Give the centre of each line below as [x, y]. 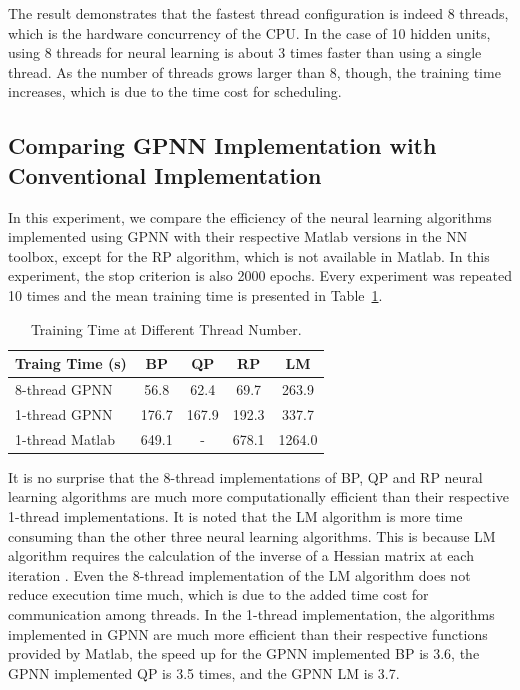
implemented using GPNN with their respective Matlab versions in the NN [238, 236]
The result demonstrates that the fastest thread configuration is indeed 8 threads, [258, 13]
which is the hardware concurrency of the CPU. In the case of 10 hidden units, [249, 32]
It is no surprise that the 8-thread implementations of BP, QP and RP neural [245, 476]
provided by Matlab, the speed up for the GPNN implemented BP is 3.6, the [244, 653]
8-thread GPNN [64, 388]
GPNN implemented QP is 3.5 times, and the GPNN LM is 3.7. [204, 672]
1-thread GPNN [64, 413]
